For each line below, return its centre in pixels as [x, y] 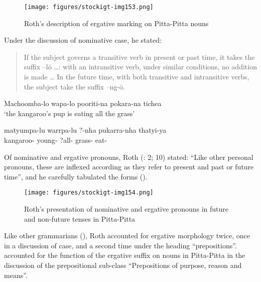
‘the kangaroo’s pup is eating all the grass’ [70, 113]
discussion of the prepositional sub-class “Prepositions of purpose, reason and [123, 265]
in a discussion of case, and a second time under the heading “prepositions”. [120, 245]
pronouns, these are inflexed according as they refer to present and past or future [129, 167]
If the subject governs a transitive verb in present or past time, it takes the [139, 57]
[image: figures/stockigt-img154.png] [89, 193]
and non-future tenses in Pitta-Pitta [80, 218]
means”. [16, 275]
